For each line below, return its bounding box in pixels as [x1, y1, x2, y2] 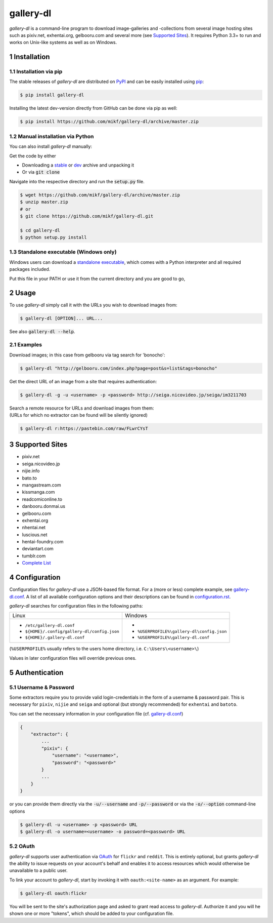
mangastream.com [22, 481, 61, 488]
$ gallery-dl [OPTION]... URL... [20, 315, 103, 322]
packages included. [9, 266, 51, 272]
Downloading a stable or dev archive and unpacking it [22, 162, 134, 168]
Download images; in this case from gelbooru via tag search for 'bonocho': [9, 352, 165, 358]
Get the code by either [9, 152, 57, 159]
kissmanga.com [22, 489, 55, 495]
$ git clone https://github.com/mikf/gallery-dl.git [20, 213, 154, 219]
